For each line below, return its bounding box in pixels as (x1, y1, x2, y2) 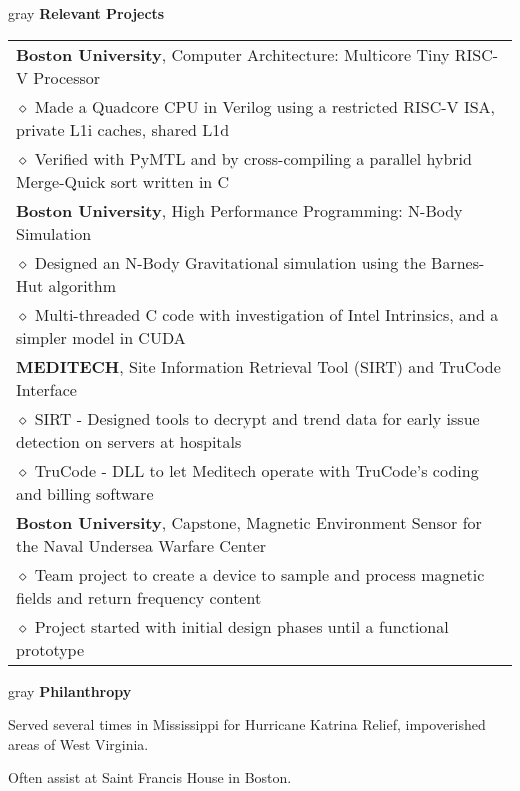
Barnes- (431, 250, 485, 274)
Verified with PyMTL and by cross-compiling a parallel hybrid (34, 146, 472, 170)
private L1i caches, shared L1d (16, 117, 230, 141)
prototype (16, 637, 85, 661)
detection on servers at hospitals (16, 429, 242, 453)
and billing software (16, 481, 154, 505)
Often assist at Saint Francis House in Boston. (8, 767, 292, 788)
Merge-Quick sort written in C (16, 169, 230, 193)
